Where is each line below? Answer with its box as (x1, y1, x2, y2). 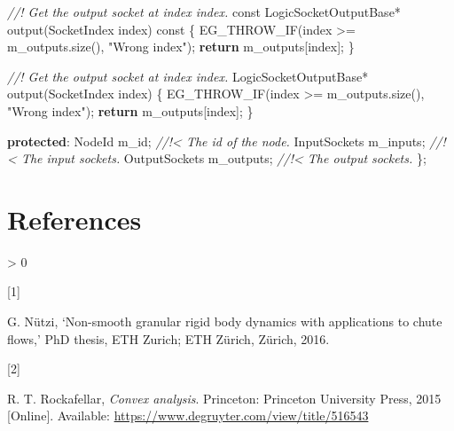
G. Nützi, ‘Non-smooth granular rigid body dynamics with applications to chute (7, 312, 442, 331)
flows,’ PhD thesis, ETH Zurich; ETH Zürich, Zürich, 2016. (7, 329, 330, 348)
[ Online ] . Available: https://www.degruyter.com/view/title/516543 (7, 406, 369, 425)
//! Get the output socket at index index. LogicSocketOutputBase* (7, 67, 369, 85)
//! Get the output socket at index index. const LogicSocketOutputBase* (7, 3, 401, 20)
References (7, 200, 142, 237)
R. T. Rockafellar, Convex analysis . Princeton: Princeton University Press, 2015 (7, 388, 442, 407)
